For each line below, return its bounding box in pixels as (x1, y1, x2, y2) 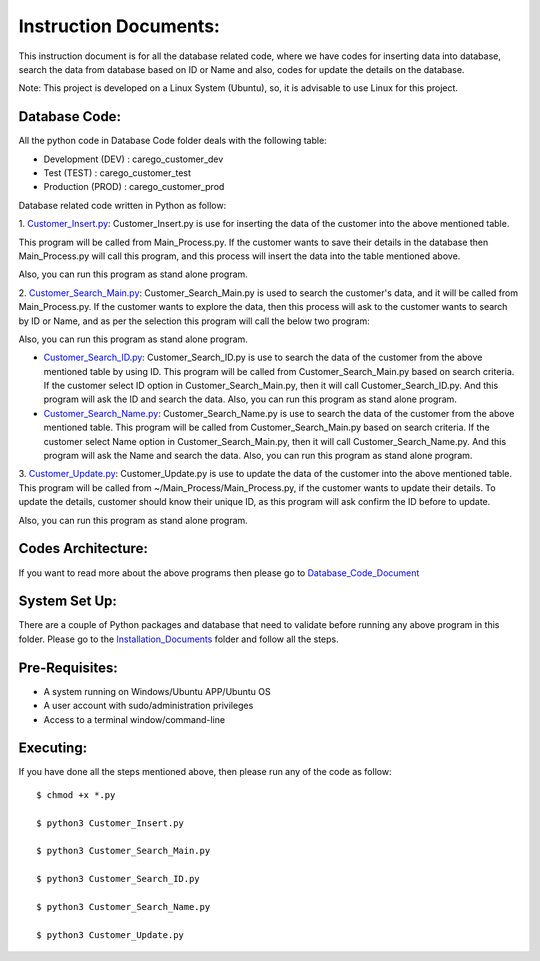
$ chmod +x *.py (36, 789, 116, 800)
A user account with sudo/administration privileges (43, 700, 254, 712)
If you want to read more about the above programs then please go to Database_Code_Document (18, 566, 420, 579)
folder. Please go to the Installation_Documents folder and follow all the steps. (18, 633, 339, 645)
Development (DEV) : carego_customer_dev (43, 153, 224, 165)
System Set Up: (18, 593, 117, 610)
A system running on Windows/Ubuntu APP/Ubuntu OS (43, 685, 271, 697)
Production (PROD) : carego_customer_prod (43, 181, 225, 193)
